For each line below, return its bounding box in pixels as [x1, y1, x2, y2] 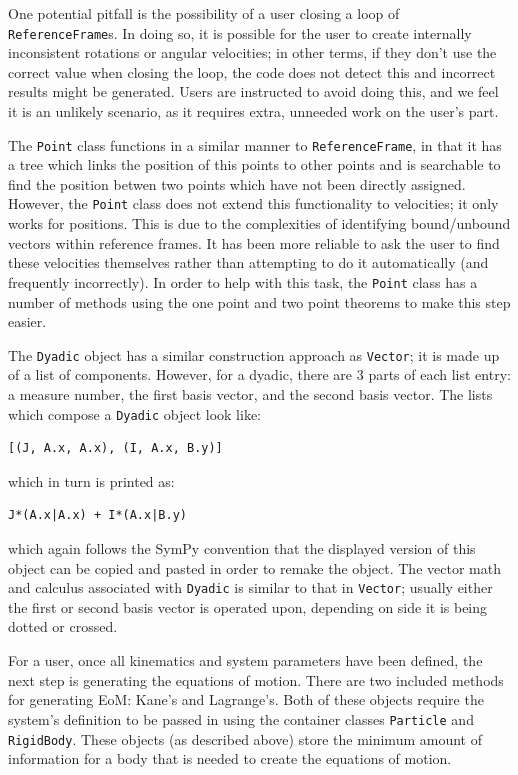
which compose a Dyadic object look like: [8, 403, 262, 424]
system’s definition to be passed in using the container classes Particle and [8, 708, 474, 729]
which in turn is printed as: [8, 470, 175, 491]
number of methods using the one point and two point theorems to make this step [8, 291, 511, 312]
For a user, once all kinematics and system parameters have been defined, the [8, 650, 483, 671]
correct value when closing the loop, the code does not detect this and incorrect [8, 61, 496, 82]
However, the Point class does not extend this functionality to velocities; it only [8, 193, 499, 214]
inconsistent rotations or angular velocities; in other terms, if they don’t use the [8, 42, 497, 63]
